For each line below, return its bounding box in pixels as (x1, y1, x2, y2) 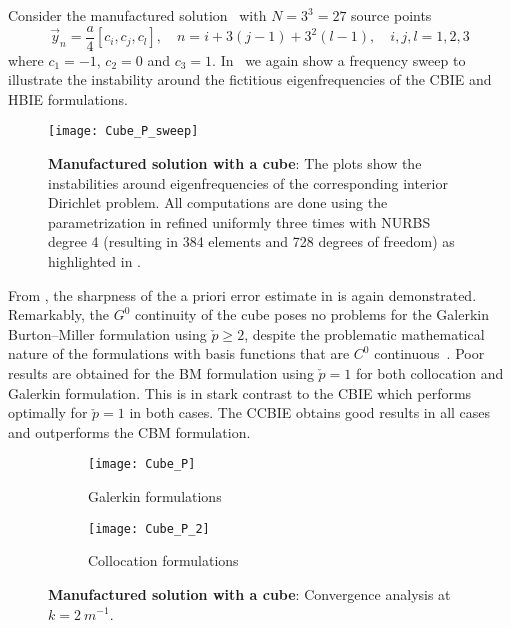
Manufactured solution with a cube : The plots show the (48, 153, 422, 174)
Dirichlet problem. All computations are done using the (48, 192, 388, 213)
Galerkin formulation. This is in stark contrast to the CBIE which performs (8, 382, 472, 403)
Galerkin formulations (88, 486, 222, 507)
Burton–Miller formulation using (8, 323, 207, 344)
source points (351, 5, 432, 25)
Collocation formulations (88, 550, 239, 571)
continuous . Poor (374, 343, 485, 364)
